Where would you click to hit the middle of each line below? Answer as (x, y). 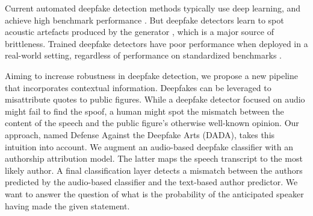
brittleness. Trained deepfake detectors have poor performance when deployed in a (156, 43)
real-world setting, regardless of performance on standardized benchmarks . (143, 55)
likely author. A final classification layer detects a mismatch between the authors (154, 170)
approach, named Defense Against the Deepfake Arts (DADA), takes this (140, 134)
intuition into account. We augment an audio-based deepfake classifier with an (149, 146)
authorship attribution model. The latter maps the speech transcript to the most (154, 158)
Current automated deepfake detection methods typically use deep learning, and (153, 8)
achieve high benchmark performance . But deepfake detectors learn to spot (144, 20)
